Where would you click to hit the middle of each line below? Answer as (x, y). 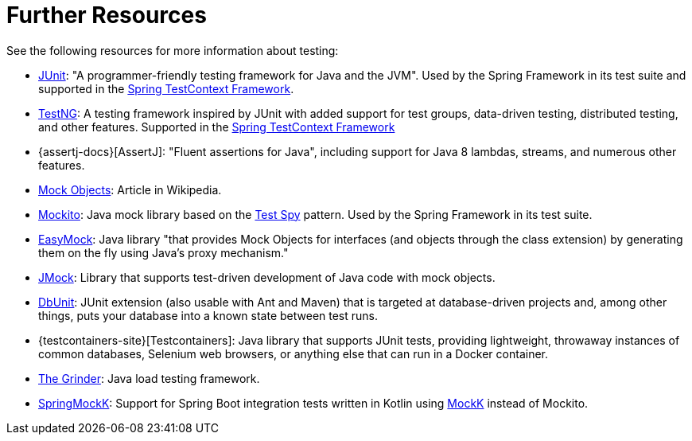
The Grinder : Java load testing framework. (149, 378)
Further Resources (107, 15)
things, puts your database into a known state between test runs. (208, 315)
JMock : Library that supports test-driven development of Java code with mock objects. (267, 277)
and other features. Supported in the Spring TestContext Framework (217, 127)
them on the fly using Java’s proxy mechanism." (163, 252)
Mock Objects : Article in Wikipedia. (130, 189)
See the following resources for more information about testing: (173, 50)
